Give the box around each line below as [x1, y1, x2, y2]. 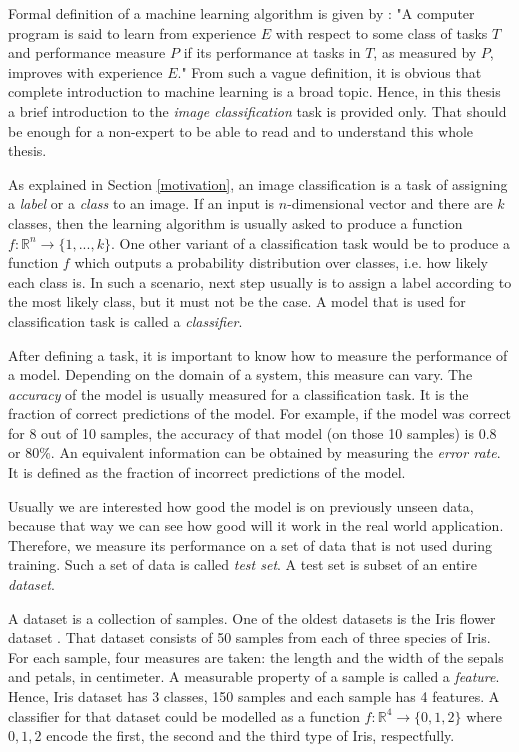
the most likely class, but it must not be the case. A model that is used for [8, 291, 466, 312]
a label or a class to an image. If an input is [8, 193, 275, 214]
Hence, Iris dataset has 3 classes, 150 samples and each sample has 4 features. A [8, 686, 500, 706]
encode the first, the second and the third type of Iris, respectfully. [46, 725, 455, 746]
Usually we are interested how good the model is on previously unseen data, [8, 495, 474, 516]
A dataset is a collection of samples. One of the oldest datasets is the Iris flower [8, 607, 496, 628]
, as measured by [373, 42, 477, 63]
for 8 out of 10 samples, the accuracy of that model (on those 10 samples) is [8, 422, 474, 443]
